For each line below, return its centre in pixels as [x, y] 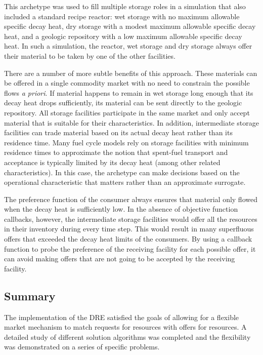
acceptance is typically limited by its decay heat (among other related [112, 162]
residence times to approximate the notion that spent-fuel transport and [116, 152]
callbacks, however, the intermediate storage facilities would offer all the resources [131, 219]
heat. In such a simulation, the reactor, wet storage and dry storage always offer [128, 46]
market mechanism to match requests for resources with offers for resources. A [125, 327]
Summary [30, 295]
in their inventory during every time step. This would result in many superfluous [129, 229]
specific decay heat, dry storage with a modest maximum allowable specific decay [130, 26]
